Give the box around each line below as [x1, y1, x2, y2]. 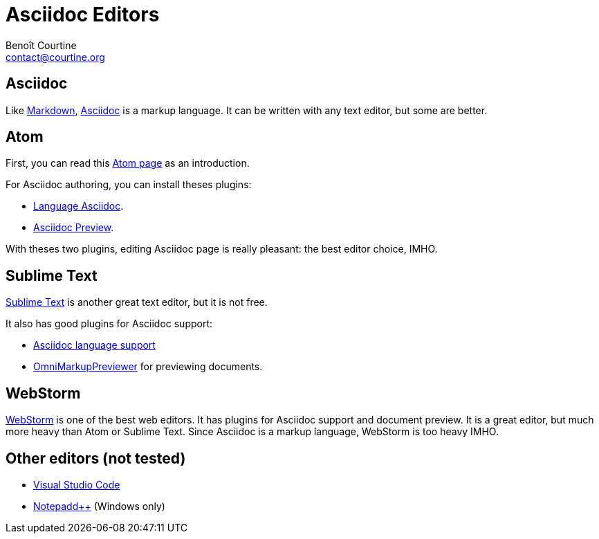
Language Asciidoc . [33, 200, 124, 212]
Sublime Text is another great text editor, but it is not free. [6, 296, 268, 309]
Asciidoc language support [33, 339, 156, 351]
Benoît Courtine [6, 39, 77, 51]
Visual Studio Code [33, 478, 120, 491]
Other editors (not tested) [6, 449, 186, 467]
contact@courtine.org [6, 51, 105, 63]
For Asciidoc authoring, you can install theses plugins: [6, 179, 252, 191]
